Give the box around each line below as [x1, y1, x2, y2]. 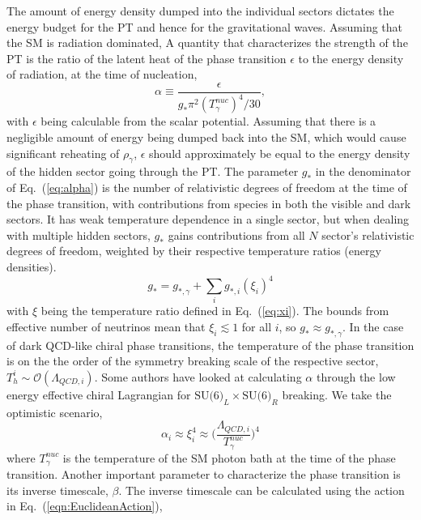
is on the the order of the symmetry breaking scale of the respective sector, [6, 352, 379, 369]
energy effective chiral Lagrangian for [6, 386, 191, 403]
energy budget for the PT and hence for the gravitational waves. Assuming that [6, 18, 403, 35]
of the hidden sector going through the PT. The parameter [6, 163, 299, 180]
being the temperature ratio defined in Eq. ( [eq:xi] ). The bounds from [40, 302, 389, 319]
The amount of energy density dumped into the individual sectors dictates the [6, 2, 394, 19]
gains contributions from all [168, 226, 305, 243]
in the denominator [315, 163, 411, 180]
